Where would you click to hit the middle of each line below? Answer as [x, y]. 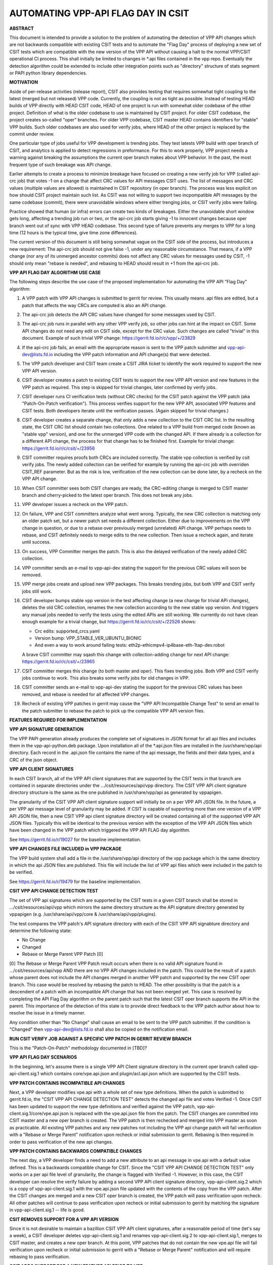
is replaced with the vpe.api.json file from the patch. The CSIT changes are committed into [164, 1114]
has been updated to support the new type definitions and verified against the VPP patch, [103, 1106]
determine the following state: [40, 931]
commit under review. [32, 134]
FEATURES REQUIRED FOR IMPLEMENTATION [58, 720]
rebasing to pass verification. [40, 1257]
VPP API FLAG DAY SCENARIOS [43, 1057]
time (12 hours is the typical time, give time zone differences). [74, 233]
